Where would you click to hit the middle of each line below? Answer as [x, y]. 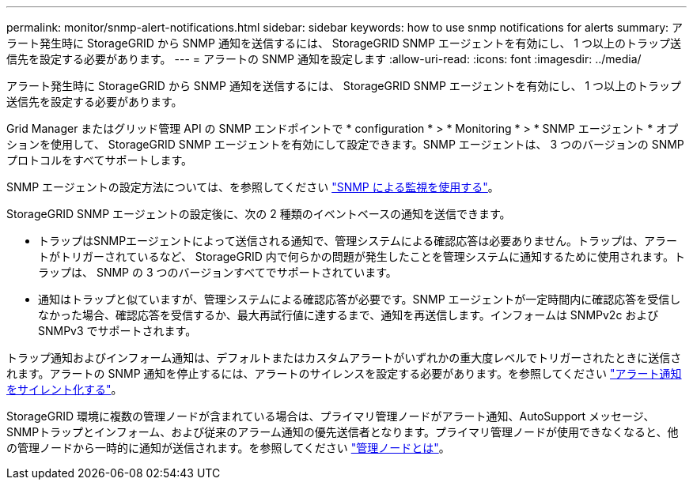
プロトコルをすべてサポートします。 [100, 160]
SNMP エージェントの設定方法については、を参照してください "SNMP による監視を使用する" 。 [253, 187]
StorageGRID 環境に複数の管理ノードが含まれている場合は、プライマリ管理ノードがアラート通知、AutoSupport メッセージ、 [331, 416]
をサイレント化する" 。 [64, 389]
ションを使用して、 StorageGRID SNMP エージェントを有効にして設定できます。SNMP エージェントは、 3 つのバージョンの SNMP [345, 144]
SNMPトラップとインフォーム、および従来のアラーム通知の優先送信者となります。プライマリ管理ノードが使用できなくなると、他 [343, 432]
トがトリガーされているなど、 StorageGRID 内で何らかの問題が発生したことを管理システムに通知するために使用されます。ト [362, 256]
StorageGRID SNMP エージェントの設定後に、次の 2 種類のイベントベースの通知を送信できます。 [259, 214]
